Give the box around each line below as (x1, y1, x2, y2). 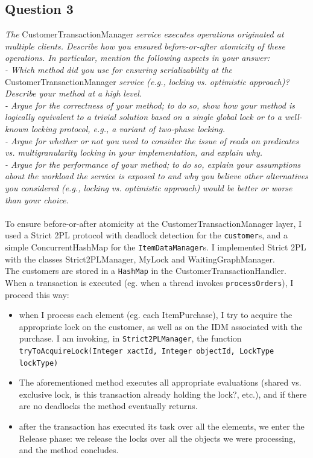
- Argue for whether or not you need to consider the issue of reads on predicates (5, 134, 299, 147)
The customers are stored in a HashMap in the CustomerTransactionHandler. (5, 264, 286, 277)
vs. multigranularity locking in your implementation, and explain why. (5, 146, 263, 159)
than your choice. (5, 193, 69, 206)
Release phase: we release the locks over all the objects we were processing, (19, 431, 296, 444)
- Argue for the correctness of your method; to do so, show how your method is (5, 98, 295, 111)
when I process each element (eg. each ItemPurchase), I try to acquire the (19, 308, 292, 321)
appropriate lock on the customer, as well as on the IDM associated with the (19, 320, 303, 332)
